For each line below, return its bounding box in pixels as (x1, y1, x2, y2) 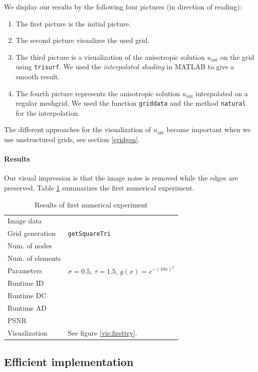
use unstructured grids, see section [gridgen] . (4, 134, 140, 145)
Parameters (7, 265, 42, 276)
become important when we (166, 124, 251, 135)
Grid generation (7, 228, 56, 238)
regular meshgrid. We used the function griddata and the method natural (15, 98, 246, 108)
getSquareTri (68, 230, 111, 238)
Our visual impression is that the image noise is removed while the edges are (4, 173, 238, 183)
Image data (7, 215, 42, 226)
